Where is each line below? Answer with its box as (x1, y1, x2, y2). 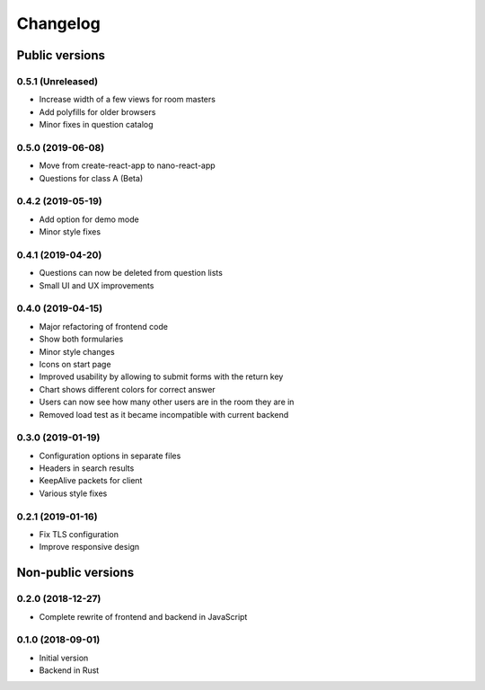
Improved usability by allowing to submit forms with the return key (39, 371, 284, 382)
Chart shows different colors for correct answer (39, 384, 216, 394)
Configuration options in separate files (39, 450, 181, 461)
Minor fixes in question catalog (39, 119, 154, 130)
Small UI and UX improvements (39, 279, 154, 291)
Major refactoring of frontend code (39, 321, 168, 332)
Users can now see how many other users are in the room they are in (39, 396, 295, 408)
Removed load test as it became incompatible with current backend (39, 409, 289, 420)
